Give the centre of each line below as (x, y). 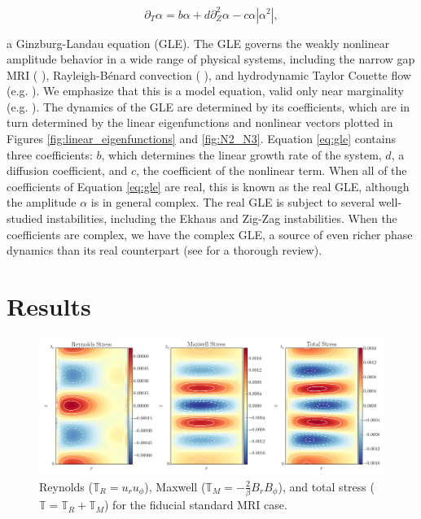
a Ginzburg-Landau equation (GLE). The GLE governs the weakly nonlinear (198, 43)
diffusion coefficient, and (67, 170)
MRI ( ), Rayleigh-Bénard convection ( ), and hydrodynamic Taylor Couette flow (209, 74)
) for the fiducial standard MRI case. (195, 505)
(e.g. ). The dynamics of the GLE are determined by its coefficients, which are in (208, 106)
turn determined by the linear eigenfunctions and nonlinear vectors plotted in (200, 122)
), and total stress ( (326, 486)
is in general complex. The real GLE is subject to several (233, 202)
